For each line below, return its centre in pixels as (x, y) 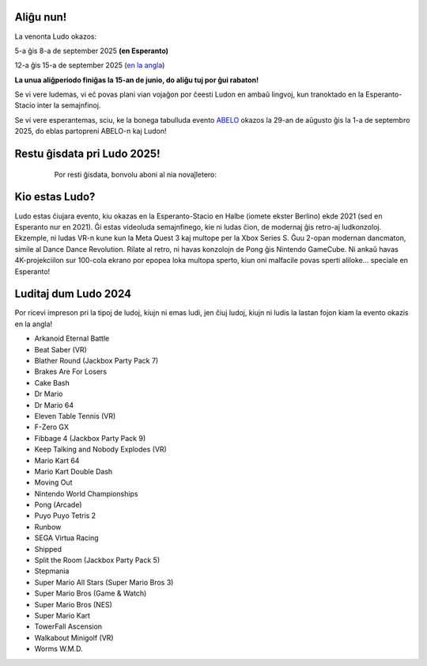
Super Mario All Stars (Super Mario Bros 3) (104, 582)
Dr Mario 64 (54, 405)
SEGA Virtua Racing (66, 538)
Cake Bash (52, 382)
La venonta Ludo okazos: (56, 36)
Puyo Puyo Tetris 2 (65, 516)
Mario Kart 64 (57, 460)
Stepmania (52, 571)
